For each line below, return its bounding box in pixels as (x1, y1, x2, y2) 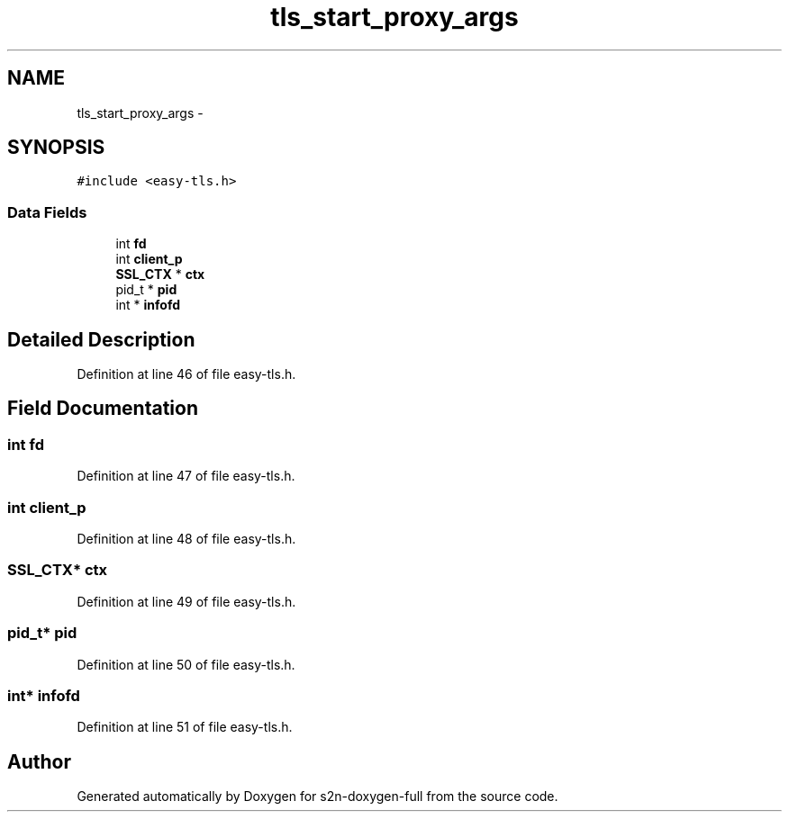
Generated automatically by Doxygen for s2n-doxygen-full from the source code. (77, 788, 558, 805)
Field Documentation (7, 397, 198, 420)
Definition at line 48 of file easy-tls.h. (77, 531, 296, 546)
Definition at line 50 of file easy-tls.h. (77, 656, 295, 672)
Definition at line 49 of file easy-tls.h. (77, 593, 296, 609)
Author (7, 750, 71, 773)
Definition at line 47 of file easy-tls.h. (77, 468, 295, 484)
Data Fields (7, 202, 87, 221)
